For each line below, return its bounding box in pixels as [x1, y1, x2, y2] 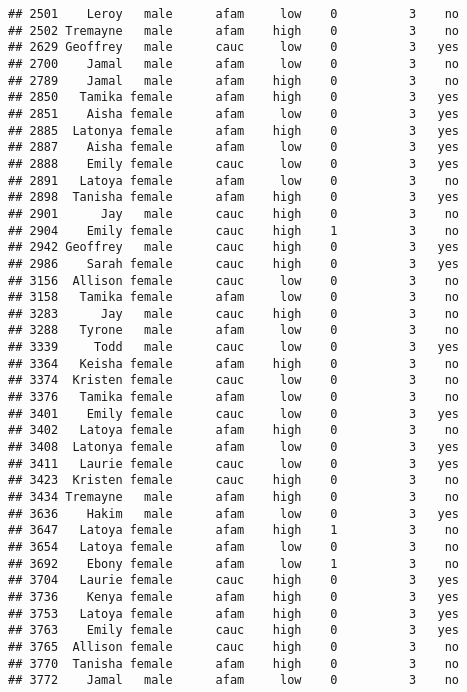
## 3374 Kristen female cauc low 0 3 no [8, 373, 460, 388]
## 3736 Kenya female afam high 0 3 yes [8, 589, 460, 604]
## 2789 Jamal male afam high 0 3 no [8, 73, 460, 88]
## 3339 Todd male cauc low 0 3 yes [8, 340, 460, 355]
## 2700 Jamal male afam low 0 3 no [8, 56, 460, 71]
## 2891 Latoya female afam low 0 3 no [8, 173, 460, 188]
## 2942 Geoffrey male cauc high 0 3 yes [8, 240, 460, 255]
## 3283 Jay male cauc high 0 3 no [8, 306, 460, 321]
